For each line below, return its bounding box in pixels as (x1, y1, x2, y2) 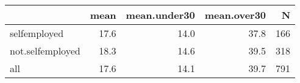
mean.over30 (204, 8, 266, 22)
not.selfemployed (10, 44, 80, 58)
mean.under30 (126, 8, 195, 22)
